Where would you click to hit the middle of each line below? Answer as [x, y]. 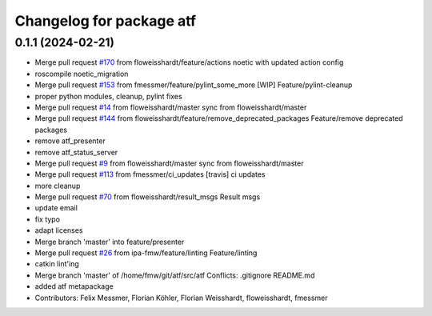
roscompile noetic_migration [82, 74]
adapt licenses [59, 230]
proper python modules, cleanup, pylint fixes [109, 96]
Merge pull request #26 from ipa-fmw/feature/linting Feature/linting [146, 253]
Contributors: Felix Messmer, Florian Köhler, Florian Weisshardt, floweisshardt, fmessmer [181, 298]
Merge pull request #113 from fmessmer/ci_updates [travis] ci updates [150, 174]
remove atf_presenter [70, 141]
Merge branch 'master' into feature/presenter [110, 242]
